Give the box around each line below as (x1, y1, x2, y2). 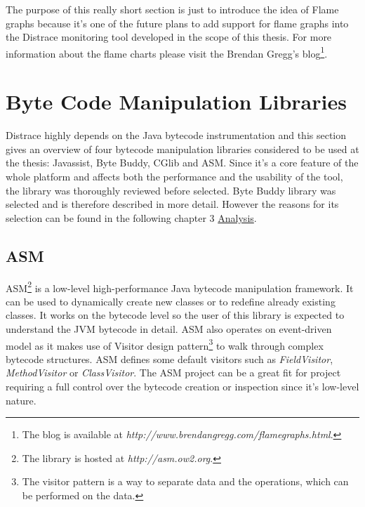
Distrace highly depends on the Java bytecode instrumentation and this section (6, 128, 347, 143)
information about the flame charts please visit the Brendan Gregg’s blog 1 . (6, 44, 328, 60)
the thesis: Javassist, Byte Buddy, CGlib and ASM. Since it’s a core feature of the (6, 155, 359, 170)
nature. (6, 393, 36, 407)
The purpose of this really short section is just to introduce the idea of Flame (6, 2, 339, 16)
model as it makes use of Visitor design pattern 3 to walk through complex (6, 336, 324, 353)
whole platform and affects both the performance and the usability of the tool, (6, 169, 343, 183)
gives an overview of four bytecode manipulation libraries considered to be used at (6, 141, 359, 156)
